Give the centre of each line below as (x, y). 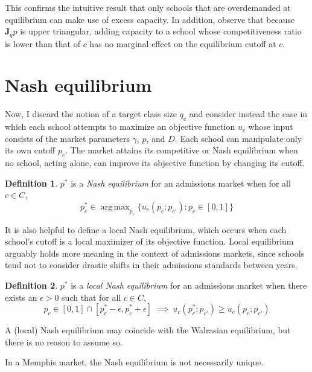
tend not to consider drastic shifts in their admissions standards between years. (151, 265)
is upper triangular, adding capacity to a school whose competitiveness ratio (161, 31)
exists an (21, 297)
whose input (271, 127)
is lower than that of (43, 43)
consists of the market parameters (67, 138)
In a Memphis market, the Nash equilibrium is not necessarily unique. (134, 362)
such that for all (91, 297)
